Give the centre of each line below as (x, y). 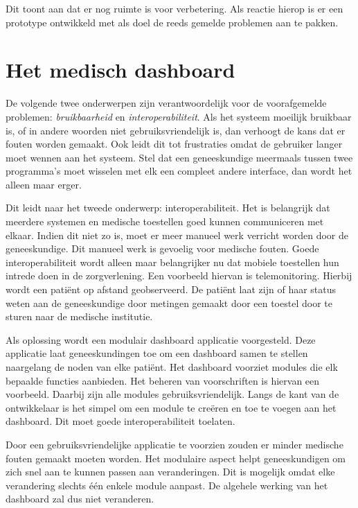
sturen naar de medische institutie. (79, 316)
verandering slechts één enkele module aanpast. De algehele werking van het (167, 485)
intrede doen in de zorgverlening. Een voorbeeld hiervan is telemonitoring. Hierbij (179, 275)
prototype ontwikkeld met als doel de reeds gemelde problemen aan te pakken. (172, 22)
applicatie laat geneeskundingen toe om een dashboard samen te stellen (157, 353)
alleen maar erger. (44, 184)
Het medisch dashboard (120, 70)
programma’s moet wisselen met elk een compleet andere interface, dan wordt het (179, 171)
